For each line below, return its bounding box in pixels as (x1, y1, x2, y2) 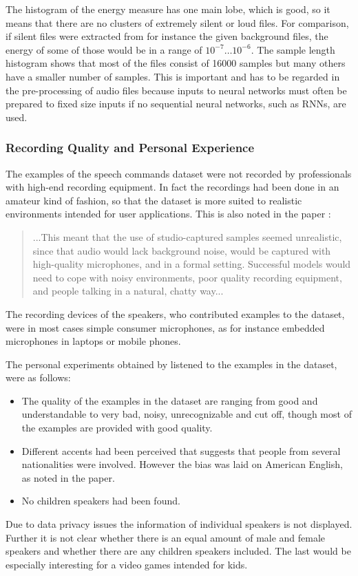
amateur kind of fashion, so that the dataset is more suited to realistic (6, 193, 302, 207)
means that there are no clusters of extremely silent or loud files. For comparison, (6, 15, 349, 30)
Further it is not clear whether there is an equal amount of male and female (6, 530, 326, 544)
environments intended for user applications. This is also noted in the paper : (6, 206, 331, 221)
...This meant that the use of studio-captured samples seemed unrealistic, (32, 229, 342, 244)
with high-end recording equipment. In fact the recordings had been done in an (6, 180, 339, 194)
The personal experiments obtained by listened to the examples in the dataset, (6, 356, 337, 371)
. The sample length (251, 42, 335, 56)
